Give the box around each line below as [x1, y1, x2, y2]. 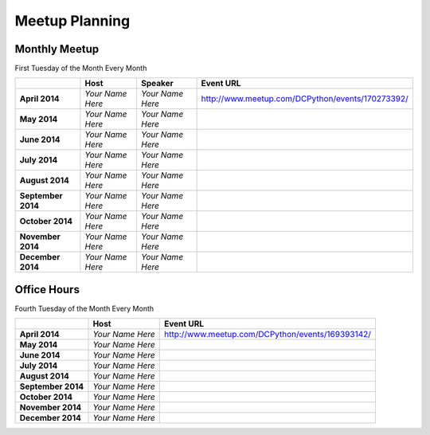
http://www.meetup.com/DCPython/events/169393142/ [164, 329, 372, 340]
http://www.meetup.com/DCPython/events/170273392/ [201, 93, 409, 104]
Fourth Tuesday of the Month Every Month [14, 304, 154, 313]
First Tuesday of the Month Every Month [14, 64, 147, 73]
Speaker [140, 78, 174, 89]
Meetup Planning [14, 12, 131, 29]
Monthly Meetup [14, 42, 100, 56]
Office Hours [14, 283, 80, 296]
